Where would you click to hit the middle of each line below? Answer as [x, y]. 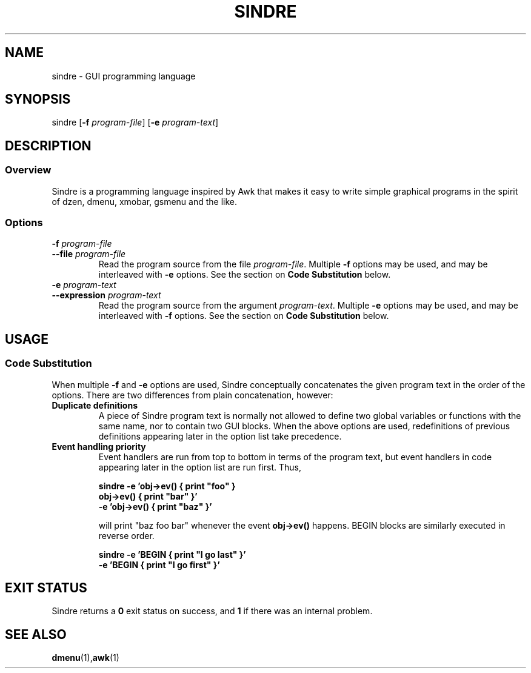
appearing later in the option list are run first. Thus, [200, 467]
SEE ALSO [36, 634]
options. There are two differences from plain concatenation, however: [192, 395]
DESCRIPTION [48, 146]
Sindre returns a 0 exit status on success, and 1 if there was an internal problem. [212, 611]
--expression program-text [106, 295]
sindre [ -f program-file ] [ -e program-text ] [135, 122]
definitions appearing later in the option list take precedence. [220, 436]
